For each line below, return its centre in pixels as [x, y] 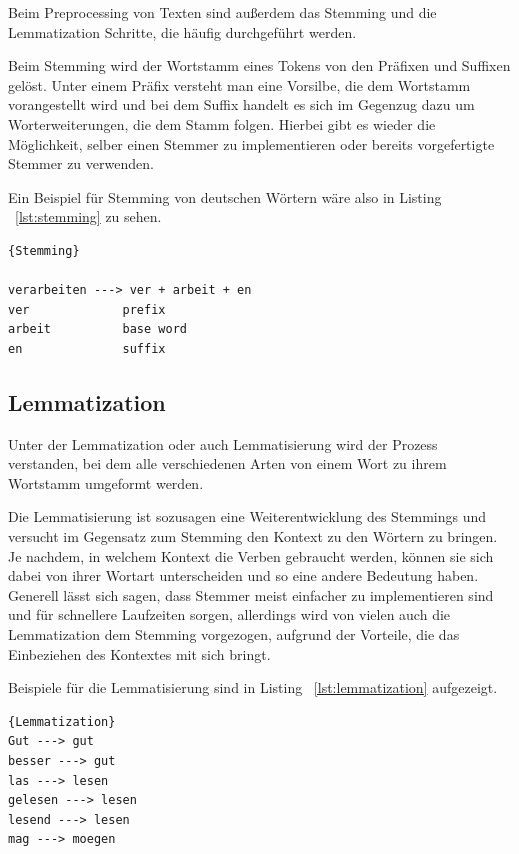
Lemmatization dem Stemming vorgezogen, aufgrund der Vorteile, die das [234, 634]
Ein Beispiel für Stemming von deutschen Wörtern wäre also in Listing [225, 196]
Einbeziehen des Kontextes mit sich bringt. [139, 653]
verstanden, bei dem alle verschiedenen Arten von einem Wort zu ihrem [227, 463]
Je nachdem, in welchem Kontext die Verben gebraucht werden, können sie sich [251, 555]
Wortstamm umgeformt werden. [106, 482]
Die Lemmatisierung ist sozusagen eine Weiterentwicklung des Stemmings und [247, 516]
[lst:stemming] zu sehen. [88, 216]
